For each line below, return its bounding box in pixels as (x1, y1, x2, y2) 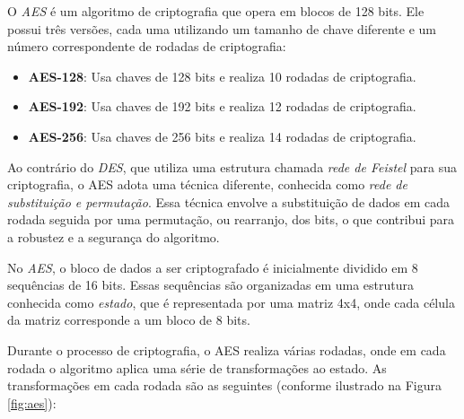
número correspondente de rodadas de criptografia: (7, 37, 286, 56)
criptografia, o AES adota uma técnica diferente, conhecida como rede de (7, 175, 407, 194)
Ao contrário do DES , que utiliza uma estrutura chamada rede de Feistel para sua (7, 157, 458, 176)
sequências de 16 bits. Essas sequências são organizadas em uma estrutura (7, 275, 414, 294)
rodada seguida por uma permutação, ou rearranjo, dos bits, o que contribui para (7, 210, 454, 229)
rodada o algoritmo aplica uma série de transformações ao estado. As (7, 358, 387, 377)
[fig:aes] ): (7, 393, 57, 412)
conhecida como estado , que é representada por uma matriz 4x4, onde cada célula (7, 292, 455, 311)
